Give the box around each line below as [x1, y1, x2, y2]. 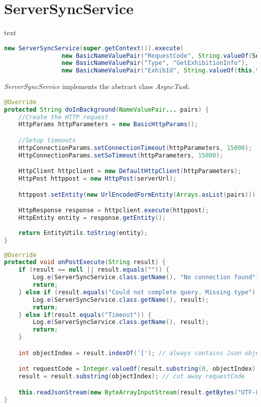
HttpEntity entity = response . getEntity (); [18, 214, 166, 222]
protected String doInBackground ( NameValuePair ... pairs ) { [4, 106, 209, 113]
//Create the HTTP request [18, 113, 108, 121]
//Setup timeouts [18, 136, 76, 144]
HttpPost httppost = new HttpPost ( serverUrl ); [18, 175, 177, 183]
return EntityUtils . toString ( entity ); [18, 229, 148, 236]
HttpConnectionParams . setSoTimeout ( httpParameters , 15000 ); [18, 151, 223, 159]
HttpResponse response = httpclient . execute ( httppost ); [18, 207, 209, 214]
